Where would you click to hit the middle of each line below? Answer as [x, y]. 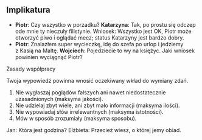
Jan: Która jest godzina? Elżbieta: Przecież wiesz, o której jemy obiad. [94, 130]
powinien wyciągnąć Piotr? [49, 57]
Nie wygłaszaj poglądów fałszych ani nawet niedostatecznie [90, 92]
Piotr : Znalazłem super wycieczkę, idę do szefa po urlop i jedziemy [99, 44]
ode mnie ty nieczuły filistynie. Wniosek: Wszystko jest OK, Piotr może [103, 31]
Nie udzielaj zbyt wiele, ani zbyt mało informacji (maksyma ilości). [98, 105]
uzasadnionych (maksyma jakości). [59, 99]
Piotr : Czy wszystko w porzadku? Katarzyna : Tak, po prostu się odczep [105, 24]
